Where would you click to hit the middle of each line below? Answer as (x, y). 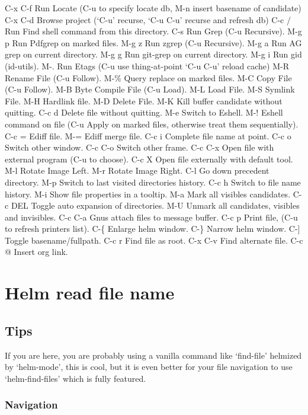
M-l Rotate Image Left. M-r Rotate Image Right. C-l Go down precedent (137, 170)
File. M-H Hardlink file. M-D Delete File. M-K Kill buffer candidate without (144, 100)
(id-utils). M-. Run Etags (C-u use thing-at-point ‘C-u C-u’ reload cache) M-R (147, 66)
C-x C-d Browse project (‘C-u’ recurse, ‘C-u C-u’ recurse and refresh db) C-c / (148, 19)
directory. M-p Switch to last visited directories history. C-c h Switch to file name (153, 182)
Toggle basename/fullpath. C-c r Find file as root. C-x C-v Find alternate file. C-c (154, 240)
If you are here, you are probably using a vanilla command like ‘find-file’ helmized (153, 355)
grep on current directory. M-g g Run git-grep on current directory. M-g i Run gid (153, 54)
